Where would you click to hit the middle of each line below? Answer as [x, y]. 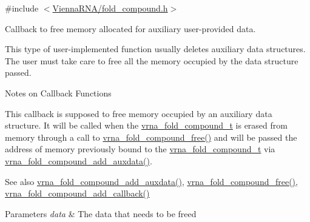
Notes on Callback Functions [58, 92]
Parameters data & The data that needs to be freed [101, 213]
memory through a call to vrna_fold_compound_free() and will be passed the [151, 137]
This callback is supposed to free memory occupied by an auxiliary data [139, 113]
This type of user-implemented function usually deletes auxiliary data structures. [155, 49]
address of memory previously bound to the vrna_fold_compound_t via [140, 149]
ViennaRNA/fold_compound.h [110, 8]
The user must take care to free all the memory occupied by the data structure [152, 60]
